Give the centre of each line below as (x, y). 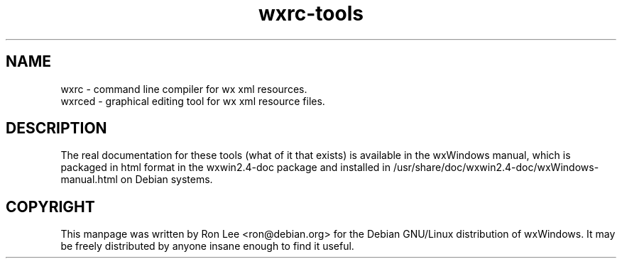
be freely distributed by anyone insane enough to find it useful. (207, 246)
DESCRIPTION (56, 128)
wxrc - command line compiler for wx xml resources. (184, 89)
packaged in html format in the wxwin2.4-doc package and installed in (225, 167)
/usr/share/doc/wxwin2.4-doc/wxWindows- (496, 167)
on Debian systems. (167, 180)
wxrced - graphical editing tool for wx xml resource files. (193, 101)
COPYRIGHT (50, 207)
